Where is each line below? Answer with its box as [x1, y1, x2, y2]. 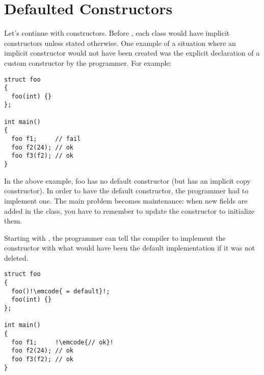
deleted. [4, 252, 29, 263]
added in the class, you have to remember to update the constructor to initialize [4, 205, 255, 216]
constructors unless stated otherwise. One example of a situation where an [4, 37, 236, 48]
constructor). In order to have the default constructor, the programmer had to [4, 185, 249, 196]
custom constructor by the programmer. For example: [4, 57, 172, 68]
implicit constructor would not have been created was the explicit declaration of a [4, 47, 260, 58]
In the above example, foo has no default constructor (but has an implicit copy [4, 175, 251, 186]
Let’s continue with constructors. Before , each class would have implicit [4, 28, 230, 38]
